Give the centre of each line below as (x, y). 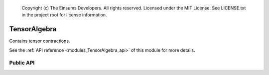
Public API (22, 63)
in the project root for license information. (64, 15)
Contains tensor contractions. (40, 41)
